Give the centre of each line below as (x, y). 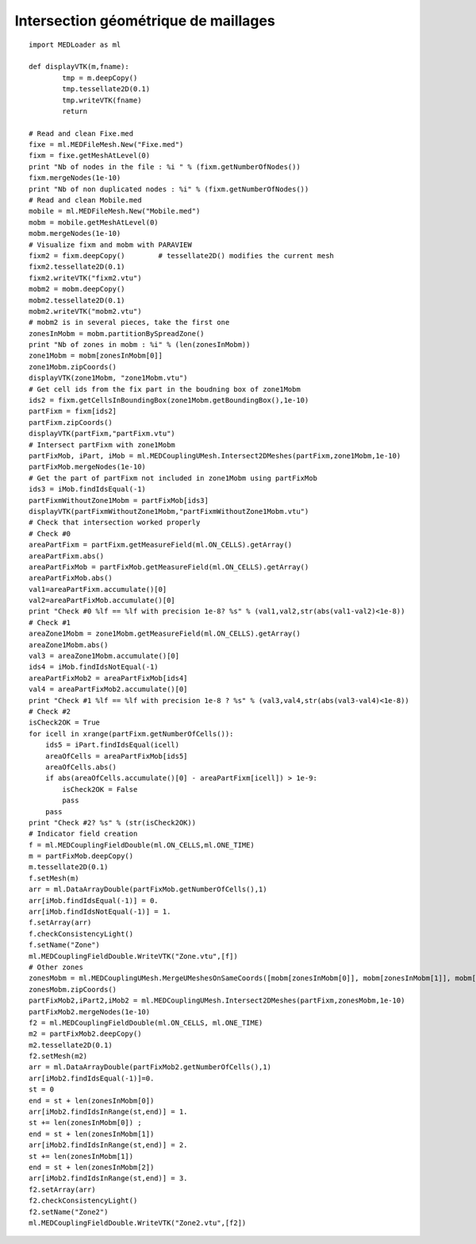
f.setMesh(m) (54, 878)
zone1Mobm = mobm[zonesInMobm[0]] (96, 356)
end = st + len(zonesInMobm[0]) (92, 1101)
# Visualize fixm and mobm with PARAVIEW (110, 245)
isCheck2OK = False (100, 789)
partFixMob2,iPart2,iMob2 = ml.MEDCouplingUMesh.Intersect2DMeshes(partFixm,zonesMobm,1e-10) (217, 1001)
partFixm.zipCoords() (71, 422)
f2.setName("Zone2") (69, 1212)
